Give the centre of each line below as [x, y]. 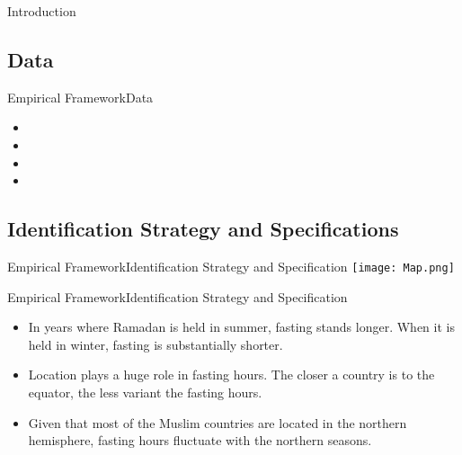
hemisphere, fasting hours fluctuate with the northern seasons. [200, 440]
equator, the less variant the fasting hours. [145, 392]
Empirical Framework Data [80, 97]
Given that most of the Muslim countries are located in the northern [218, 422]
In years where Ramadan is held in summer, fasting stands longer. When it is [241, 327]
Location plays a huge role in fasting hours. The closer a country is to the [231, 375]
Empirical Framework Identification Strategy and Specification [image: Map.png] [231, 266]
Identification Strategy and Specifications [203, 229]
